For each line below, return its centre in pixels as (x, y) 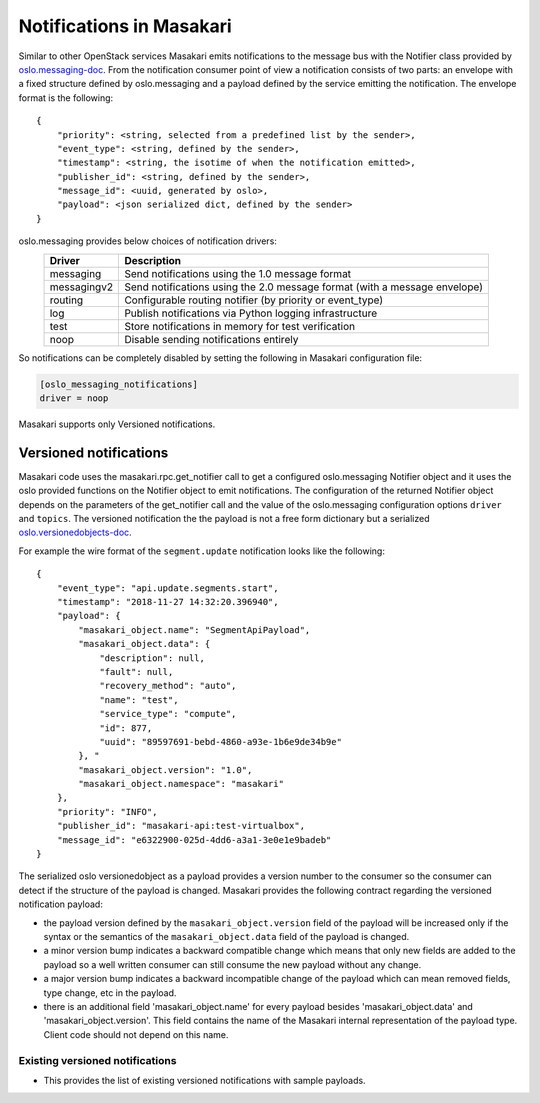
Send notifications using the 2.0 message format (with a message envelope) (304, 287)
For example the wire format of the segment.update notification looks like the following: (201, 551)
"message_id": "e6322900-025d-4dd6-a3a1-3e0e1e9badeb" (194, 839)
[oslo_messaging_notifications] (119, 384)
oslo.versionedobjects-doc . (75, 532)
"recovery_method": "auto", (168, 686)
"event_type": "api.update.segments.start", (167, 588)
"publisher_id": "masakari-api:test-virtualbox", (180, 826)
